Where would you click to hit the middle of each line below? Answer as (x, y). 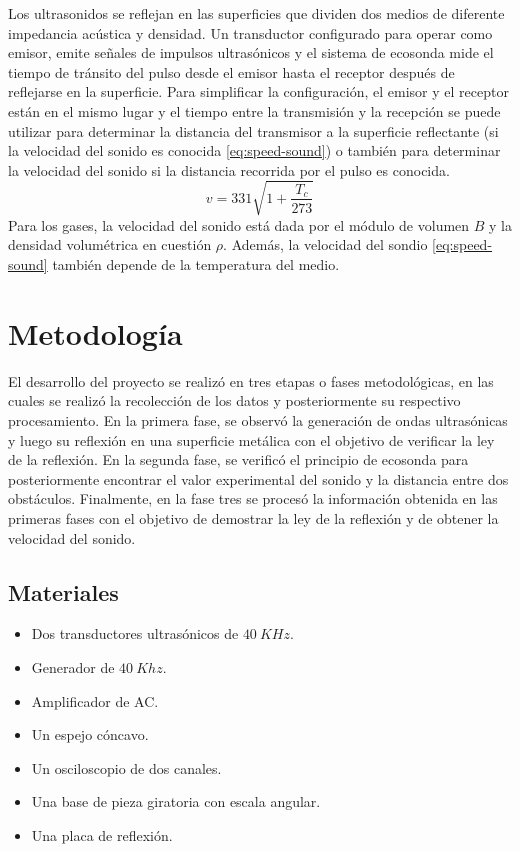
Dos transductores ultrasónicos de (135, 633)
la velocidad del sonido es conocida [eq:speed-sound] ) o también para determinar (254, 150)
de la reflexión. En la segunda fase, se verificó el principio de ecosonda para (238, 459)
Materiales (63, 591)
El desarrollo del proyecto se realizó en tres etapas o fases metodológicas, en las (251, 380)
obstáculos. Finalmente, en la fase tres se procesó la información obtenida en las (253, 498)
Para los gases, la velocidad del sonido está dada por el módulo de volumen (239, 224)
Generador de (73, 666)
